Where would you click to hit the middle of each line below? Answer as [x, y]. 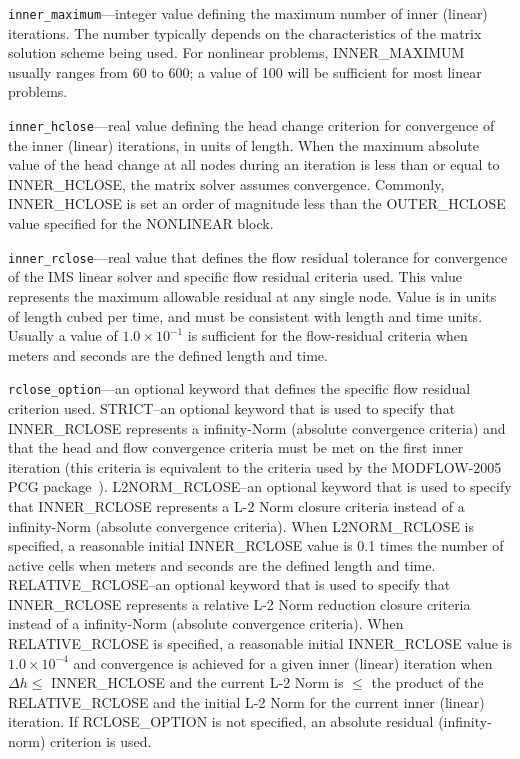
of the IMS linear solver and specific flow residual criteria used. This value [235, 276]
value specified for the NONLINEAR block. [141, 223]
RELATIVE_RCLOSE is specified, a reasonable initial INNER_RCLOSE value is [260, 643]
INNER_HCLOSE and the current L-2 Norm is [197, 682]
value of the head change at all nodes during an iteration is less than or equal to [254, 164]
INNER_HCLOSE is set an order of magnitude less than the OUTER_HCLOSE [257, 203]
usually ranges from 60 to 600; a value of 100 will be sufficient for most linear [245, 71]
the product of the [427, 682]
